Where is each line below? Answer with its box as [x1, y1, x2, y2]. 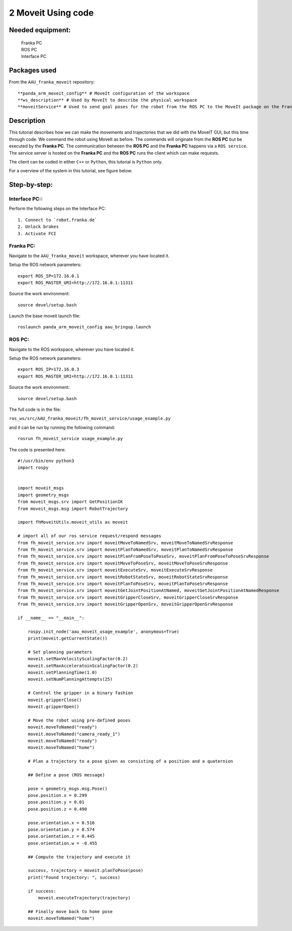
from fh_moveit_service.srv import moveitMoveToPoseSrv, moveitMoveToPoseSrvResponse [18, 560, 228, 566]
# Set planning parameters [27, 649, 92, 655]
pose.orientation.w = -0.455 [27, 840, 97, 846]
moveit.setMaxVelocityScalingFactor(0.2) [27, 656, 128, 662]
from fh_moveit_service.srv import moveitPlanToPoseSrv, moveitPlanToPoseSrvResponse [18, 581, 228, 587]
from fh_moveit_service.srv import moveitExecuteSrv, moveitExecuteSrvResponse [18, 567, 213, 573]
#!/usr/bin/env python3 [18, 458, 74, 464]
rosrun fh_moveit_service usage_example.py [18, 436, 123, 442]
